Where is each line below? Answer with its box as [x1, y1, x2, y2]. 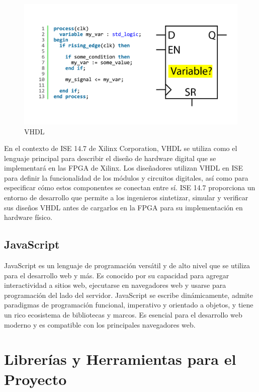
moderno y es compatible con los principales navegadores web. [4, 319, 196, 330]
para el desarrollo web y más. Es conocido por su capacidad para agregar [4, 270, 229, 280]
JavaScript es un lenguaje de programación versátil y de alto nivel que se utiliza [4, 260, 250, 271]
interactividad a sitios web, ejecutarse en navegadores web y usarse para [4, 280, 226, 290]
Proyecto [4, 368, 67, 389]
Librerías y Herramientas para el [4, 349, 236, 369]
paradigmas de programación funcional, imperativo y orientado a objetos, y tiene [4, 299, 253, 310]
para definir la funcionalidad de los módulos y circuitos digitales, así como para [4, 172, 248, 183]
